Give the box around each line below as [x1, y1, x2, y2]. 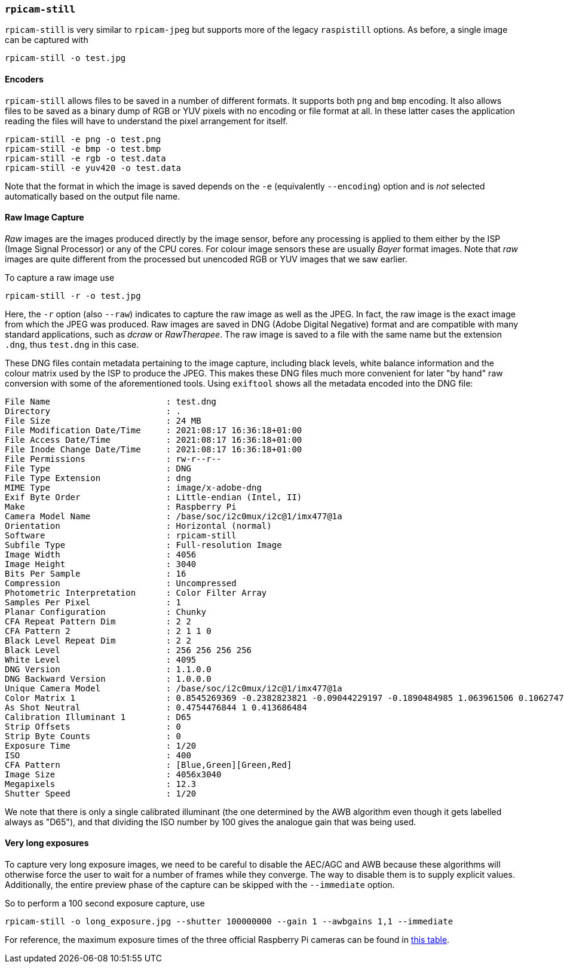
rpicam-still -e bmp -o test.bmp [5, 143, 161, 154]
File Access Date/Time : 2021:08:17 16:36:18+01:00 [5, 434, 302, 445]
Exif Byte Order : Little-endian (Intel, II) [5, 492, 302, 502]
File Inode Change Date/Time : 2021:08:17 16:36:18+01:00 [5, 444, 302, 454]
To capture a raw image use [5, 272, 115, 283]
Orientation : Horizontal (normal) [5, 520, 272, 531]
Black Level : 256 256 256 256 [5, 645, 252, 655]
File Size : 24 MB [5, 415, 201, 425]
